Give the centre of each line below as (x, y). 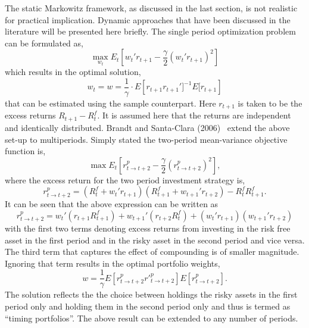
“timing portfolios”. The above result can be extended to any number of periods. (152, 318)
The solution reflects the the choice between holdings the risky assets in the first (151, 294)
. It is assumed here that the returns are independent (194, 115)
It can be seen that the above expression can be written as (112, 204)
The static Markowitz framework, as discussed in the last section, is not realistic (151, 8)
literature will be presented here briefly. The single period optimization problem (150, 31)
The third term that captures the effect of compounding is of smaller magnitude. (152, 252)
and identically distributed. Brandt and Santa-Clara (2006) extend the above (147, 127)
